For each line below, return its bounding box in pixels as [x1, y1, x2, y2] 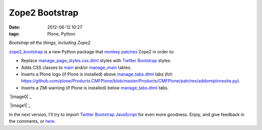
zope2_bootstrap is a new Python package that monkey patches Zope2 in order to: [9, 49, 175, 54]
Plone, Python [47, 31, 75, 36]
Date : [9, 24, 20, 30]
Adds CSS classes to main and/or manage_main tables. [21, 65, 132, 70]
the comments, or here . [9, 118, 56, 124]
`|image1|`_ [9, 102, 31, 109]
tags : [9, 31, 20, 36]
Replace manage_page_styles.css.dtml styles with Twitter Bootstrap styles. [21, 58, 172, 64]
